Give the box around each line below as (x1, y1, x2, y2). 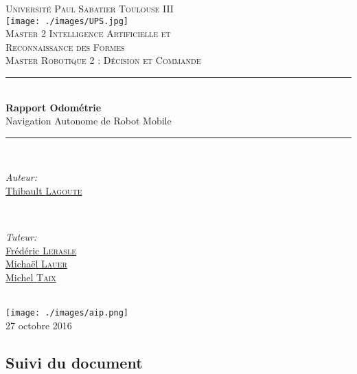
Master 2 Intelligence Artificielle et (5, 26, 171, 41)
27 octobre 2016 (5, 318, 72, 332)
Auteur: (5, 170, 38, 184)
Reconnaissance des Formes (5, 39, 125, 54)
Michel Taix (5, 269, 56, 284)
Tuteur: (5, 230, 37, 244)
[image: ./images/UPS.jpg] (5, 16, 128, 26)
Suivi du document (5, 351, 143, 373)
